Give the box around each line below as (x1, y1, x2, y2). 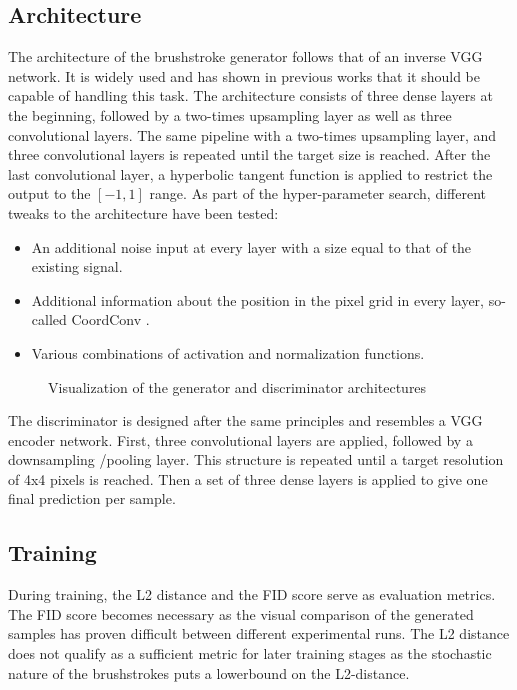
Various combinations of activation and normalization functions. (31, 342, 425, 363)
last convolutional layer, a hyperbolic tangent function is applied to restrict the (8, 163, 493, 184)
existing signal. (31, 256, 123, 277)
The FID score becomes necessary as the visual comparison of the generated (8, 603, 474, 624)
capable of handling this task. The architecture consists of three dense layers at (8, 85, 493, 106)
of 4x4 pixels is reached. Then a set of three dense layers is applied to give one (8, 468, 488, 489)
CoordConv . (71, 309, 150, 330)
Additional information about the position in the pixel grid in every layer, (31, 289, 484, 310)
